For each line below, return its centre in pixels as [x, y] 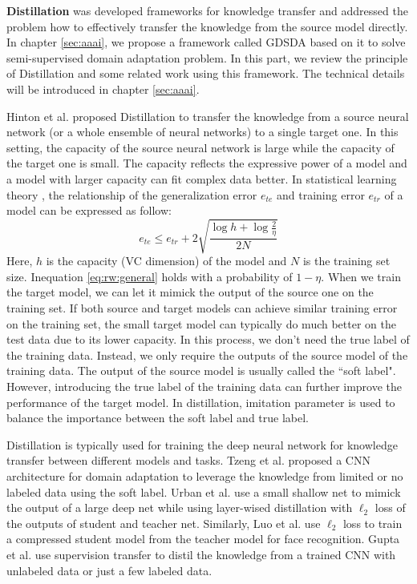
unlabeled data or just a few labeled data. [109, 570]
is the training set [346, 261]
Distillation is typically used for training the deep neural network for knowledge [202, 444]
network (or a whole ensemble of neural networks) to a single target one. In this [202, 132]
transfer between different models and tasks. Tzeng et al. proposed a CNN [188, 460]
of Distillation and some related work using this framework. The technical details [206, 73]
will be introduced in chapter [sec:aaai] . [103, 89]
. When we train [361, 276]
